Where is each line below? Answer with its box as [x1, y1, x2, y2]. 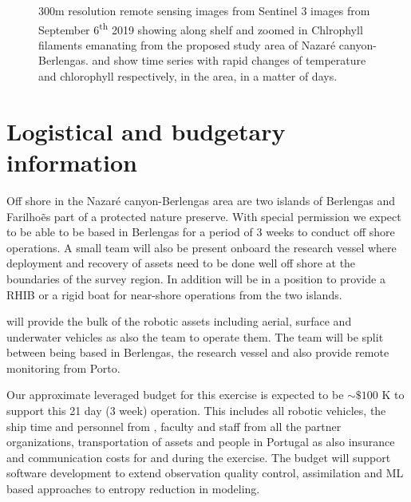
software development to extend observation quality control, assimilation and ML [6, 464, 404, 481]
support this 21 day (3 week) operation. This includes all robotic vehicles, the [6, 402, 386, 419]
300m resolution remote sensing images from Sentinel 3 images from [38, 2, 370, 18]
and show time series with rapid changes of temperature [92, 52, 366, 69]
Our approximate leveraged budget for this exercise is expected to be [6, 386, 344, 403]
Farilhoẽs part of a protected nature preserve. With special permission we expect [6, 208, 401, 224]
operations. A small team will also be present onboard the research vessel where [6, 239, 397, 255]
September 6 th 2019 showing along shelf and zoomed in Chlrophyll [38, 18, 363, 38]
